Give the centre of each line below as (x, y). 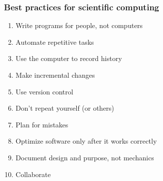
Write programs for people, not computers (79, 25)
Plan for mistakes (42, 124)
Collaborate (33, 174)
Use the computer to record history (69, 58)
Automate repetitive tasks (55, 42)
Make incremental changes (55, 75)
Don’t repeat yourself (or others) (65, 108)
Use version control (44, 91)
